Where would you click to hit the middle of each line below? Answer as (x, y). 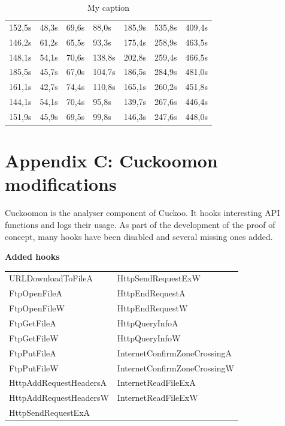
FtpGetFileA (33, 322)
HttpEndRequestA (151, 293)
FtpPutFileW (34, 367)
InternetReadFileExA (156, 382)
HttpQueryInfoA (148, 322)
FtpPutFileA (33, 352)
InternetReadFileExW (157, 397)
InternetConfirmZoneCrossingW (175, 367)
